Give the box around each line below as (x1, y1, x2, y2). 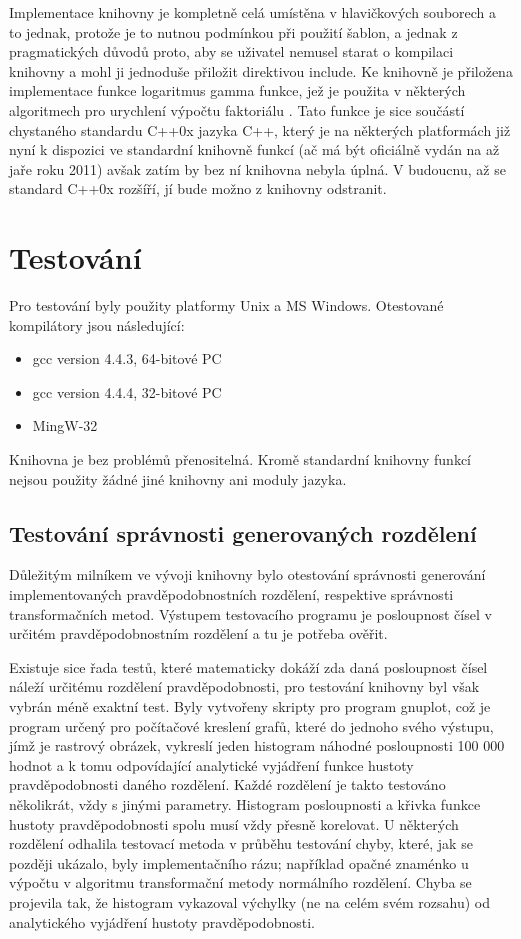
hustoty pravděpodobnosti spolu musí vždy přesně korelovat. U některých (9, 813, 459, 834)
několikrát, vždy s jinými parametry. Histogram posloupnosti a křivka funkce (9, 793, 481, 814)
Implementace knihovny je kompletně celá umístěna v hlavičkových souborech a (9, 2, 497, 22)
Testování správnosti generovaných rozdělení (9, 517, 477, 548)
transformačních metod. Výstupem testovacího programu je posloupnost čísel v (9, 603, 492, 624)
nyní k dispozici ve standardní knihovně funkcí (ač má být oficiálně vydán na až (9, 139, 500, 160)
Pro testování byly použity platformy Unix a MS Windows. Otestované (9, 295, 444, 316)
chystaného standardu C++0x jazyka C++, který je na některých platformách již (9, 119, 511, 140)
